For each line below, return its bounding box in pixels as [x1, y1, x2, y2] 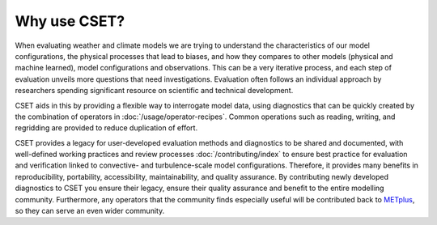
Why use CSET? [15, 12, 125, 30]
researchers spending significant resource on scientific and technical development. [15, 86, 294, 96]
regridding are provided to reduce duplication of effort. [15, 123, 198, 133]
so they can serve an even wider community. [15, 206, 165, 216]
